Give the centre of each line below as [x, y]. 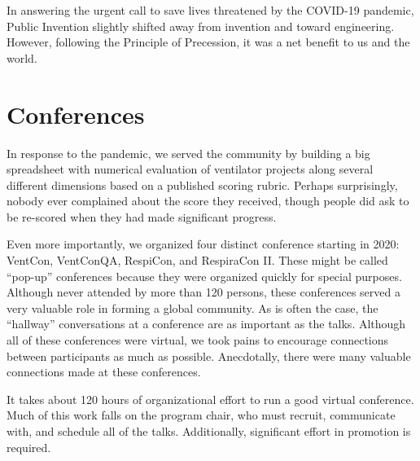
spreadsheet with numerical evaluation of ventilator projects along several [190, 169]
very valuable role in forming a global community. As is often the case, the [192, 307]
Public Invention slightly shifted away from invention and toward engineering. [201, 26]
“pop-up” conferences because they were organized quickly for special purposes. [204, 276]
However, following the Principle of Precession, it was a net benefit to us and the [208, 42]
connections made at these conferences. [104, 372]
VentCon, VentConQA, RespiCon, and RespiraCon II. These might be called [197, 260]
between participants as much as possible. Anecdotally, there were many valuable [209, 356]
